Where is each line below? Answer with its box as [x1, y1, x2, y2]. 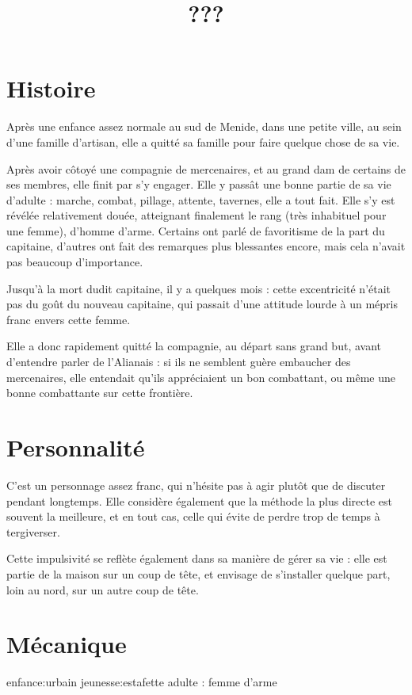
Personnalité [6, 431, 145, 463]
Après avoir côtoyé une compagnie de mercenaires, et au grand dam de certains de [6, 160, 406, 177]
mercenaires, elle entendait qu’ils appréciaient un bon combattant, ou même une [6, 369, 396, 385]
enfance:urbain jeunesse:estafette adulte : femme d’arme [6, 674, 277, 690]
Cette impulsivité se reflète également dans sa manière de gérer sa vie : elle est [6, 550, 387, 567]
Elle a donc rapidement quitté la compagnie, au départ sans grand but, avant [6, 338, 381, 354]
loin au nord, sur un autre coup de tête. [6, 581, 199, 598]
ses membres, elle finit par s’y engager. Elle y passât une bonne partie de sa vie [6, 176, 391, 193]
